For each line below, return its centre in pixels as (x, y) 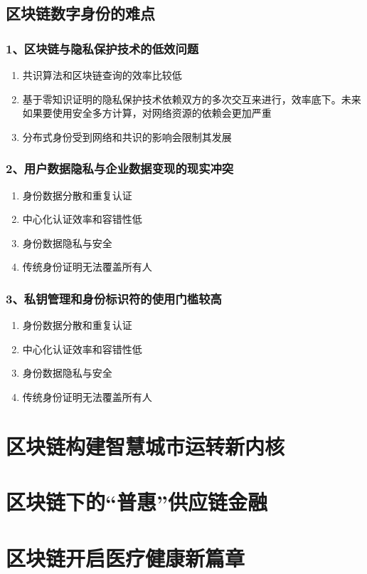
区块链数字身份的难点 (80, 13)
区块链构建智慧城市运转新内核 (145, 445)
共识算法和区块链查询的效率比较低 (102, 75)
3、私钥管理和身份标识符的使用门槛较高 (114, 298)
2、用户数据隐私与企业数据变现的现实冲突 (120, 168)
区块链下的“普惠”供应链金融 (137, 502)
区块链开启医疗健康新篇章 (126, 557)
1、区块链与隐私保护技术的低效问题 (102, 48)
